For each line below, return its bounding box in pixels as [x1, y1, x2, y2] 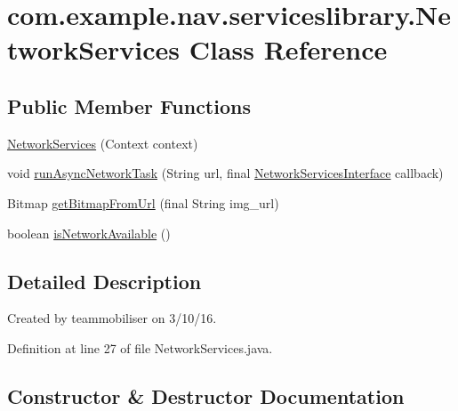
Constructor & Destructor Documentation [7, 382, 405, 409]
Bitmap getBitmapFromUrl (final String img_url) [7, 193, 279, 212]
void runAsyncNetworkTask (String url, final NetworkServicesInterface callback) [7, 164, 444, 182]
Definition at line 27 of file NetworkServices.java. [7, 338, 273, 357]
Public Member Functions [7, 92, 251, 119]
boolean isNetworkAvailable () [7, 223, 171, 242]
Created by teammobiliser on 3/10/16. [7, 309, 217, 327]
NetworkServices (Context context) [7, 133, 198, 152]
